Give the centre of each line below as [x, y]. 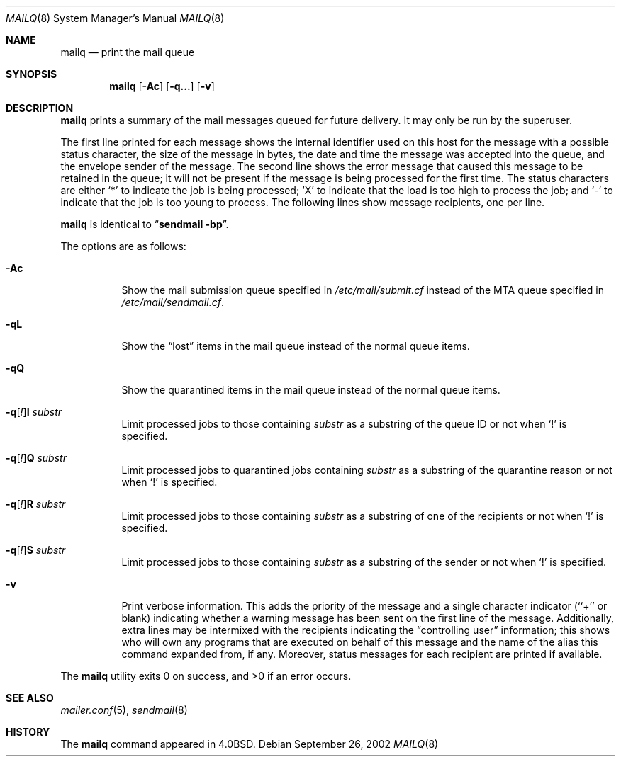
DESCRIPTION [40, 108]
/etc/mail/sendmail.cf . [173, 302]
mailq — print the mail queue [128, 52]
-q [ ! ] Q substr [36, 458]
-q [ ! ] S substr [36, 550]
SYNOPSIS [32, 74]
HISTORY [28, 732]
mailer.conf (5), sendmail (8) [124, 710]
